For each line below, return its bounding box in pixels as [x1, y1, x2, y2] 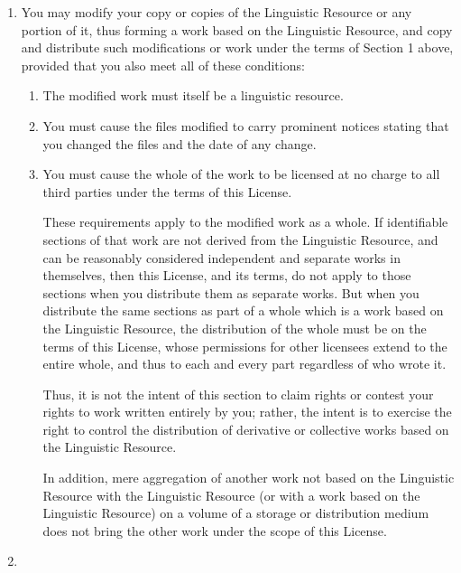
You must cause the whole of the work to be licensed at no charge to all [42, 164, 440, 183]
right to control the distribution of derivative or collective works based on [42, 419, 449, 438]
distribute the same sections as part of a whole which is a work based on [42, 301, 444, 320]
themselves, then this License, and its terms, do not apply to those [42, 266, 411, 285]
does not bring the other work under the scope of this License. [42, 521, 387, 540]
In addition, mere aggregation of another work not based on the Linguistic [42, 468, 455, 487]
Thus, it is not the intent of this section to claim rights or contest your [42, 384, 434, 403]
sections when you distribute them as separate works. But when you [42, 283, 420, 302]
